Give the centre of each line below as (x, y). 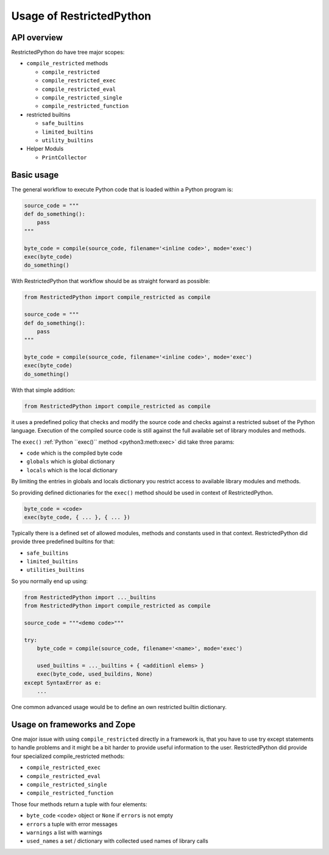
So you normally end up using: (50, 581)
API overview (37, 38)
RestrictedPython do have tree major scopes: (68, 52)
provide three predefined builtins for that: (63, 542)
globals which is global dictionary (71, 461)
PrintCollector (65, 157)
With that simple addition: (43, 390)
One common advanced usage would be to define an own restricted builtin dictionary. (119, 707)
